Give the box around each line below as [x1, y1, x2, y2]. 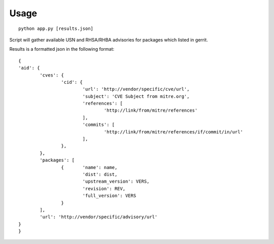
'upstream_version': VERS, [82, 179, 150, 185]
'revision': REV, [82, 186, 126, 191]
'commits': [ [82, 122, 115, 128]
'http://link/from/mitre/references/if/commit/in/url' [104, 129, 244, 134]
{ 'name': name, [61, 164, 118, 170]
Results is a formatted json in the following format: [9, 46, 115, 52]
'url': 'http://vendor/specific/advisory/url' [40, 214, 158, 220]
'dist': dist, [82, 171, 118, 177]
